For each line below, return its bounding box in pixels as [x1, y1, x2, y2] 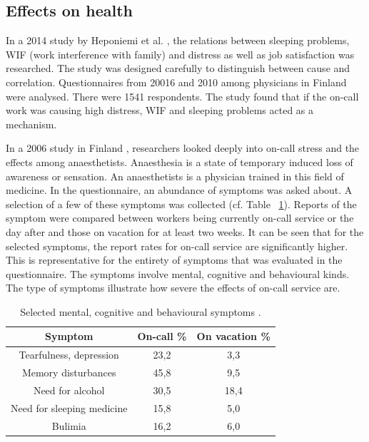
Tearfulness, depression [19, 347, 119, 362]
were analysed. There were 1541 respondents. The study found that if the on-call [6, 88, 359, 103]
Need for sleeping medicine [11, 400, 128, 415]
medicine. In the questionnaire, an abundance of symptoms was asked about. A [6, 183, 353, 197]
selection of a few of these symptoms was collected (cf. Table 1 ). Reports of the [6, 196, 357, 211]
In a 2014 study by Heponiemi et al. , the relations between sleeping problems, [6, 33, 350, 48]
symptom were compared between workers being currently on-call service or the [6, 210, 354, 225]
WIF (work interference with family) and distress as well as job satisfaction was [6, 46, 355, 61]
